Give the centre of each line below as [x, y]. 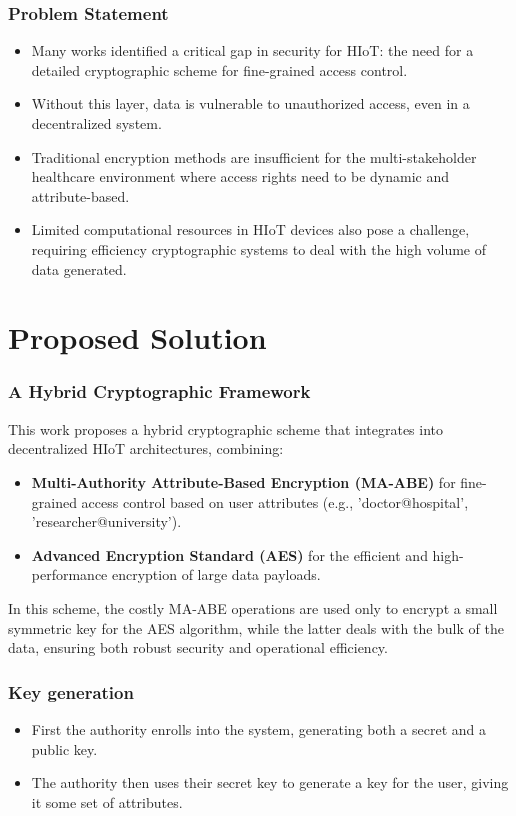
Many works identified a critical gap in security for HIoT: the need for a [252, 50]
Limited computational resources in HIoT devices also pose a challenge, [250, 229]
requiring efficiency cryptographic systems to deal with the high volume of [259, 248]
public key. [64, 748]
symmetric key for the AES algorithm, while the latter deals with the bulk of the [256, 627]
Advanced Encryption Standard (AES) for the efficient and [229, 554]
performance [69, 574]
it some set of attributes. [107, 801]
